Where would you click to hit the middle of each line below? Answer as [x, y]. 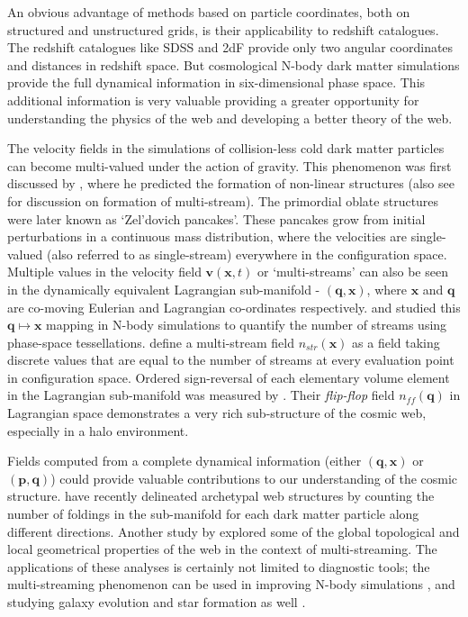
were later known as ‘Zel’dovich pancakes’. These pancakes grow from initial [216, 218]
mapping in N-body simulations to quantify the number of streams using [247, 325]
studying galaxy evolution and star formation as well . [157, 602]
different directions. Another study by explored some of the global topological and [234, 531]
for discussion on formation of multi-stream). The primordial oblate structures [223, 200]
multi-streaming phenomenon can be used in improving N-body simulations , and [231, 584]
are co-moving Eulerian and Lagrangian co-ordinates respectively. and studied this [234, 307]
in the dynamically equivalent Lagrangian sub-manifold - [164, 289]
